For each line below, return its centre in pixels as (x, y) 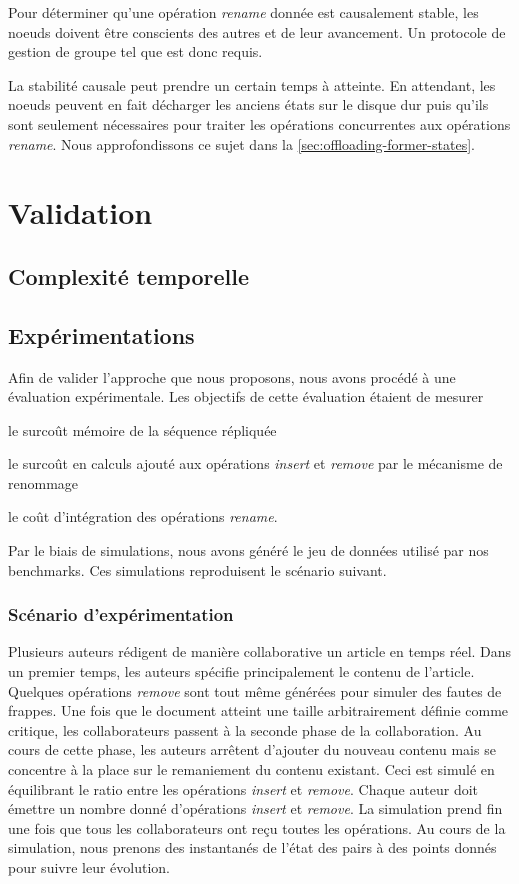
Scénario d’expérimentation (121, 614)
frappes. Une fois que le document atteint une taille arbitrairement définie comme (258, 710)
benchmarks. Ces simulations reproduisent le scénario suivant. (197, 569)
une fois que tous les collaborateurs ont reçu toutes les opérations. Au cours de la (257, 827)
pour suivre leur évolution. (89, 867)
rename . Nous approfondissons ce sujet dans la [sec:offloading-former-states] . (241, 143)
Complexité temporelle (128, 275)
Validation (80, 212)
